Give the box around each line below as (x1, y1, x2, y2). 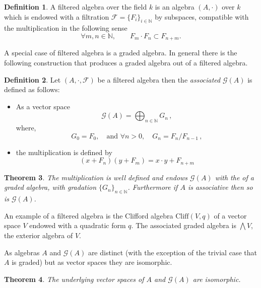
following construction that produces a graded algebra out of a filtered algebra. (4, 57, 248, 68)
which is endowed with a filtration (4, 11, 109, 22)
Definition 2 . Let (4, 74, 61, 85)
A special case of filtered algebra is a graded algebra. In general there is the (4, 47, 237, 58)
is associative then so (187, 182, 253, 192)
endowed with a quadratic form (29, 220, 126, 231)
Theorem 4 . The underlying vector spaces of (4, 273, 144, 284)
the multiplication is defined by (16, 147, 112, 157)
